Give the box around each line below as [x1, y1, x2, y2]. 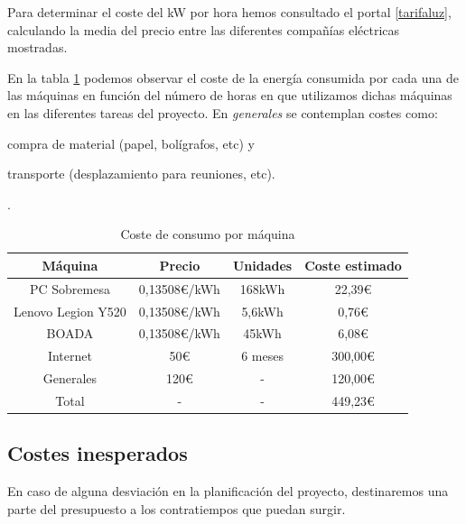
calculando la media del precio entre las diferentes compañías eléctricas [7, 20, 400, 39]
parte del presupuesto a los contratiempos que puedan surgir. [7, 499, 346, 518]
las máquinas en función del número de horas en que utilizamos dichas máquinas [7, 86, 452, 105]
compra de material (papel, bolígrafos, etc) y [7, 133, 255, 152]
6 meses [241, 346, 284, 365]
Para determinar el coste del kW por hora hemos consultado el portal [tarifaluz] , [7, 3, 452, 21]
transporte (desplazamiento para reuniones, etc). [7, 164, 275, 183]
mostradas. [7, 38, 68, 57]
